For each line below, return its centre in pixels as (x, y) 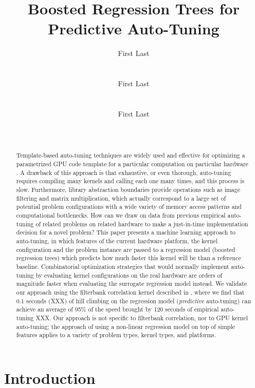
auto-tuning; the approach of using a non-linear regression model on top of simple (125, 326)
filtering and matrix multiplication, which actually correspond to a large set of (121, 198)
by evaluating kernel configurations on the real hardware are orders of (129, 275)
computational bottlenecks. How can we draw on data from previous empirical (121, 215)
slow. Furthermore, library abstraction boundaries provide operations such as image (128, 190)
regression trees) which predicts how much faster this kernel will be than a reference (129, 258)
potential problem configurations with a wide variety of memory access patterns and (129, 207)
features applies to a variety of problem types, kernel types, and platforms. (116, 335)
